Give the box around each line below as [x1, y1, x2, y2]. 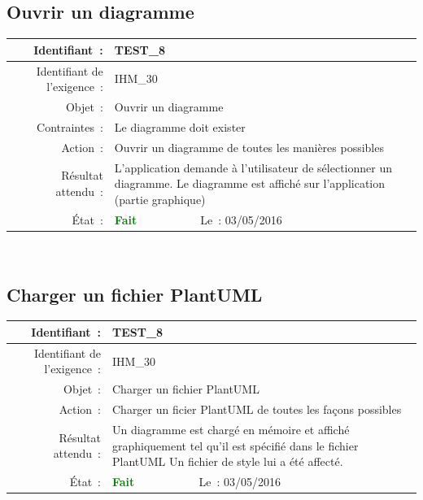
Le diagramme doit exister [114, 118, 246, 135]
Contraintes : [37, 118, 103, 135]
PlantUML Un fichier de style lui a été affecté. [111, 453, 343, 470]
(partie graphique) [114, 190, 206, 207]
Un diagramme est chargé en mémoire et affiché [111, 420, 350, 437]
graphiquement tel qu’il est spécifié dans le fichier [111, 437, 359, 454]
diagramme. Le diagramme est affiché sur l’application [114, 175, 386, 192]
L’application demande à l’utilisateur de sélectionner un [114, 159, 392, 176]
